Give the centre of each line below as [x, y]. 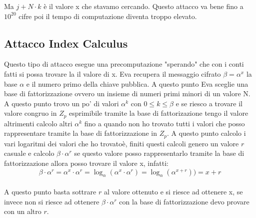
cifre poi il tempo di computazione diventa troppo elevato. [108, 16]
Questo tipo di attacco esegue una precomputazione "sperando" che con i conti [124, 64]
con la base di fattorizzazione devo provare [184, 201]
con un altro [23, 211]
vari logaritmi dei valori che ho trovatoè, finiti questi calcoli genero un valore [121, 143]
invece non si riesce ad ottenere [52, 201]
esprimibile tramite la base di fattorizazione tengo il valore [159, 113]
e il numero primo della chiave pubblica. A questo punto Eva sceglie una [137, 83]
